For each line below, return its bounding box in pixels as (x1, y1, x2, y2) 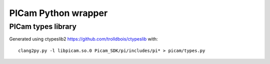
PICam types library (9, 22, 77, 31)
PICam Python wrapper (9, 7, 108, 18)
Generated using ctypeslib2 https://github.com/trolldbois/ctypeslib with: (9, 36, 158, 42)
